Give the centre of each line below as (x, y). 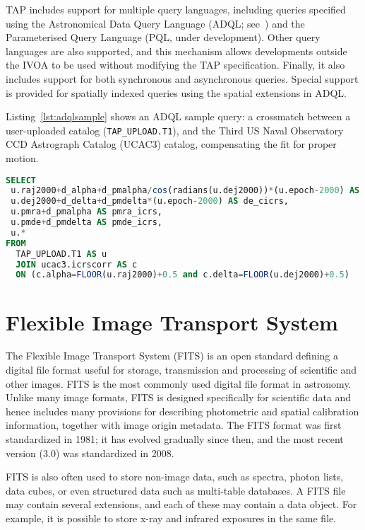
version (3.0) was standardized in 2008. (90, 453)
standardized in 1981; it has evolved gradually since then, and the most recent (175, 439)
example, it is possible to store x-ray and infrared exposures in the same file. (171, 518)
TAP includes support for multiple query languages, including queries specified (176, 9)
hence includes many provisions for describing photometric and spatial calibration (182, 411)
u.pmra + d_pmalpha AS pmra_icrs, (86, 212)
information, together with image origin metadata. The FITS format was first (174, 425)
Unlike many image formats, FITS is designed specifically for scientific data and (179, 397)
